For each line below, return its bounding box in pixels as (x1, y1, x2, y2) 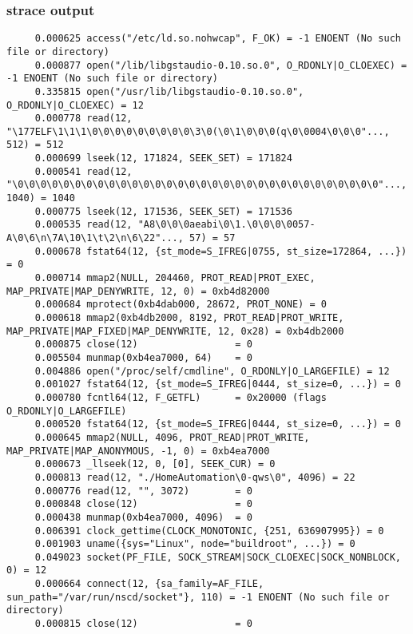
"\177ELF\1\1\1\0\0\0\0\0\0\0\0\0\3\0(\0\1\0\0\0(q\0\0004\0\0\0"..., (6, 125, 390, 137)
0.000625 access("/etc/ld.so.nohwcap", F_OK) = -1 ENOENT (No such (34, 33, 401, 45)
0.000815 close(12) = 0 (34, 618, 252, 630)
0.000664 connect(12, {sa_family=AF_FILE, (34, 578, 264, 590)
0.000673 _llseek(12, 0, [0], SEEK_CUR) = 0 (34, 458, 276, 470)
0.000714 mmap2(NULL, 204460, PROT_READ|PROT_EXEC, (34, 272, 316, 284)
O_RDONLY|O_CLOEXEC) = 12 (6, 99, 144, 111)
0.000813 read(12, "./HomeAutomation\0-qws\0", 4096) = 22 (34, 471, 355, 483)
